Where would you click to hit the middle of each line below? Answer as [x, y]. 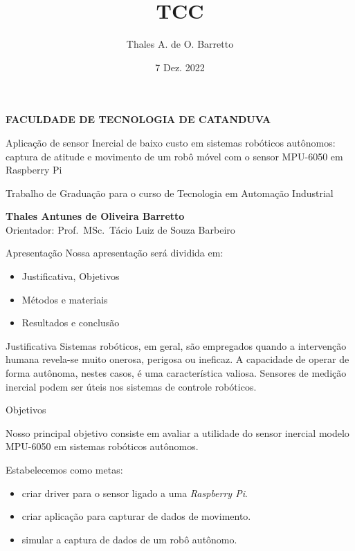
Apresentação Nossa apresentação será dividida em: [115, 253]
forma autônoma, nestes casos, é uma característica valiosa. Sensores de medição [176, 373]
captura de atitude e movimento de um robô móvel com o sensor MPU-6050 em [174, 156]
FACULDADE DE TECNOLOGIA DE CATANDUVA [138, 119]
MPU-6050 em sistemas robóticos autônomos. [102, 446]
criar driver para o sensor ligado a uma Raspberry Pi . [135, 493]
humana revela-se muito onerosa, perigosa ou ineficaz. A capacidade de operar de [177, 359]
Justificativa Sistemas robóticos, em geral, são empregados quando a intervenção [176, 345]
